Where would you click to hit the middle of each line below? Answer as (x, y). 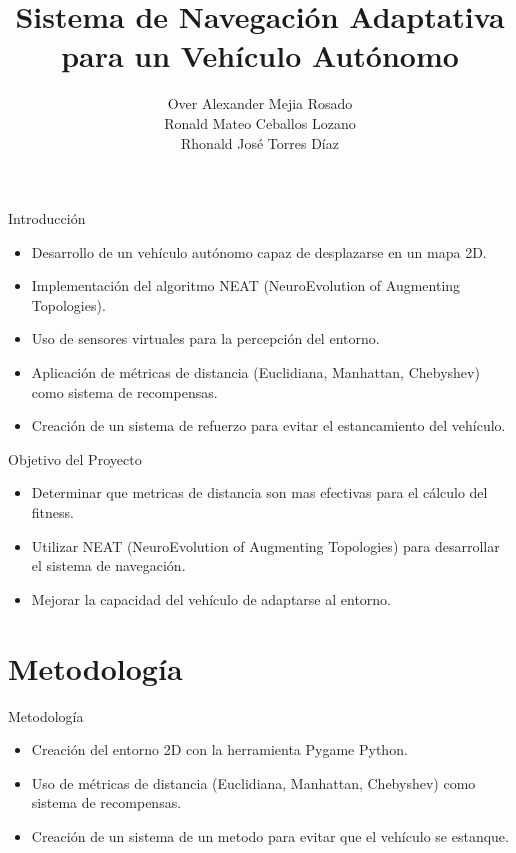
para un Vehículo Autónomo (260, 55)
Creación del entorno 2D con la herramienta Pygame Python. (219, 749)
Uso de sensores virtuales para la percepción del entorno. (205, 338)
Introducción (47, 218)
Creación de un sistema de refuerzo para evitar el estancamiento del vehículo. (268, 425)
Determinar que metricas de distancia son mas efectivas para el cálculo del (259, 492)
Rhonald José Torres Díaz (260, 142)
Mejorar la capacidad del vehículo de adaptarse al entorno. (211, 598)
